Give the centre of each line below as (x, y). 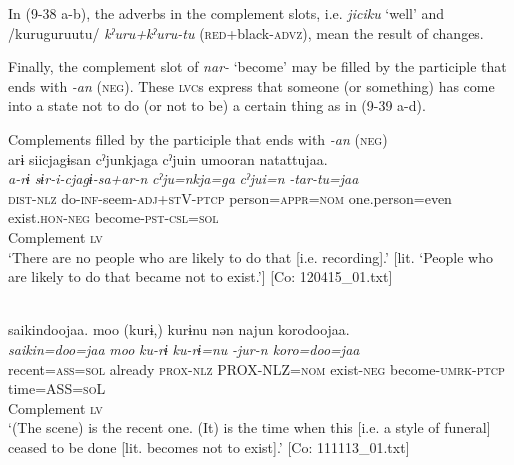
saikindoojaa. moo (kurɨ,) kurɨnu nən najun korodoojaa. (179, 329)
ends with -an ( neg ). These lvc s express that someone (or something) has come (251, 85)
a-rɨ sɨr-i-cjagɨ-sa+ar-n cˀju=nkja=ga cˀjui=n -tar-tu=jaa (183, 178)
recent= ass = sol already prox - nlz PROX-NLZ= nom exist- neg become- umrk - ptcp (256, 368)
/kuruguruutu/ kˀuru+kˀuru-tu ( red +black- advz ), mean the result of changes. (246, 32)
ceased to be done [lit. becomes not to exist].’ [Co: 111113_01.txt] (209, 446)
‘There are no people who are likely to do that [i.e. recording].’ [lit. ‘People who (250, 256)
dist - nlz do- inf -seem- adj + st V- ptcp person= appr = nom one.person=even (230, 197)
